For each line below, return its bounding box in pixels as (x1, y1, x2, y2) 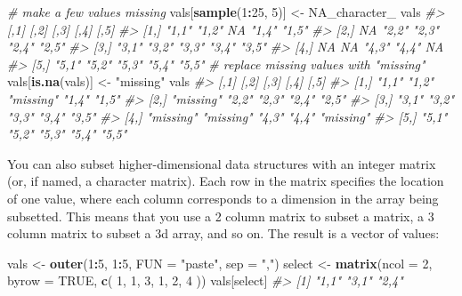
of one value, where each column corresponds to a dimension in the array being (7, 188, 439, 207)
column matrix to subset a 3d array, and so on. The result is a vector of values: (7, 224, 440, 243)
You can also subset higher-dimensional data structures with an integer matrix (7, 154, 436, 172)
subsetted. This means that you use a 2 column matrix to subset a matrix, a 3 (7, 206, 434, 225)
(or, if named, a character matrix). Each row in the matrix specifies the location (7, 172, 444, 190)
